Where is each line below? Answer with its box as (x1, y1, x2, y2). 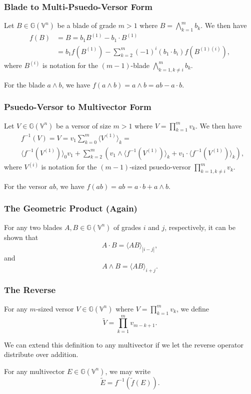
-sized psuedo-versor (129, 161, 191, 172)
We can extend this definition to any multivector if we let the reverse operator (4, 339, 244, 349)
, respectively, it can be (164, 221, 235, 232)
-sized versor (35, 303, 74, 313)
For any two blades (4, 221, 62, 232)
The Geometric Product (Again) (4, 202, 137, 214)
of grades (113, 221, 141, 232)
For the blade (4, 79, 45, 89)
